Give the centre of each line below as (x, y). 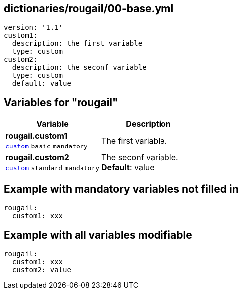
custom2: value (41, 269)
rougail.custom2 (37, 158)
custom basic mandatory (47, 146)
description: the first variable (77, 44)
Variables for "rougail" (61, 102)
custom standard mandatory (53, 168)
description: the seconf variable (79, 68)
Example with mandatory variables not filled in (121, 189)
